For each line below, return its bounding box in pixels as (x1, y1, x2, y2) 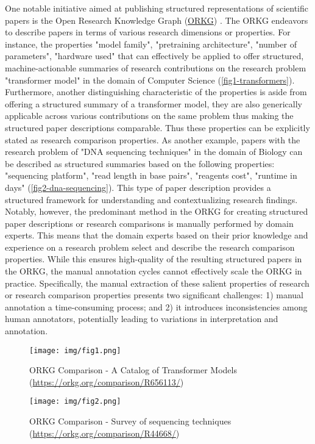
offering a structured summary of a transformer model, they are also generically (5, 97, 302, 110)
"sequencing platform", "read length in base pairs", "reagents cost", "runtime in (5, 169, 297, 182)
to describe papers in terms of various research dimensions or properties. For (5, 26, 291, 38)
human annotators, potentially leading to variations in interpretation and (5, 312, 278, 325)
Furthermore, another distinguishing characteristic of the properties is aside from (5, 85, 307, 98)
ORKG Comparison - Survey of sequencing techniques (29, 415, 232, 428)
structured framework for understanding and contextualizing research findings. (5, 193, 298, 206)
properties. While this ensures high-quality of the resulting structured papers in (5, 252, 302, 265)
